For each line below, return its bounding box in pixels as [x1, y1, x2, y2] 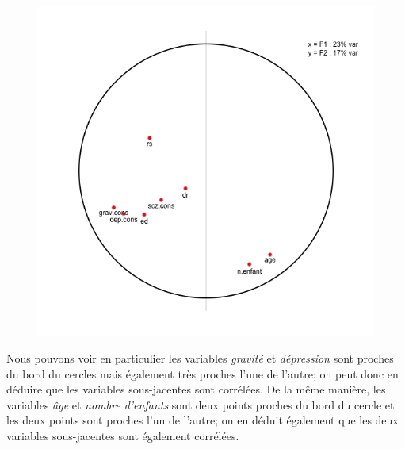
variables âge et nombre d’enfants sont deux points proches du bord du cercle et [6, 396, 395, 413]
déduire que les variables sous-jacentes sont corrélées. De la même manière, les [6, 381, 386, 397]
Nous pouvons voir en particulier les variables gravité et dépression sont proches [6, 349, 394, 366]
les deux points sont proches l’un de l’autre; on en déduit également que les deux [6, 412, 399, 428]
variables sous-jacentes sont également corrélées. [6, 427, 239, 443]
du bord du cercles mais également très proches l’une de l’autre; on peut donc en [6, 365, 399, 382]
